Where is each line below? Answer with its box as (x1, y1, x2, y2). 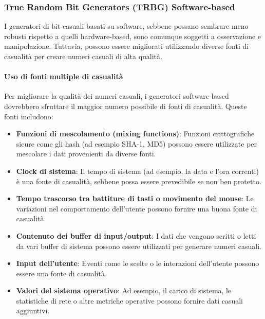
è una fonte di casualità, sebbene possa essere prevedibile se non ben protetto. (16, 175, 261, 186)
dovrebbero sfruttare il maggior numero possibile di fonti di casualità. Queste (4, 100, 247, 111)
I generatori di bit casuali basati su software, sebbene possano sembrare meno (4, 21, 249, 31)
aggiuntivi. (16, 305, 50, 316)
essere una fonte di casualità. (16, 268, 107, 278)
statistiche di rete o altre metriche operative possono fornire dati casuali (16, 295, 243, 306)
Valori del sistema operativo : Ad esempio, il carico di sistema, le (16, 285, 232, 296)
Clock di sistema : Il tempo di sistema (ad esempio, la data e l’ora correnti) (16, 165, 259, 176)
